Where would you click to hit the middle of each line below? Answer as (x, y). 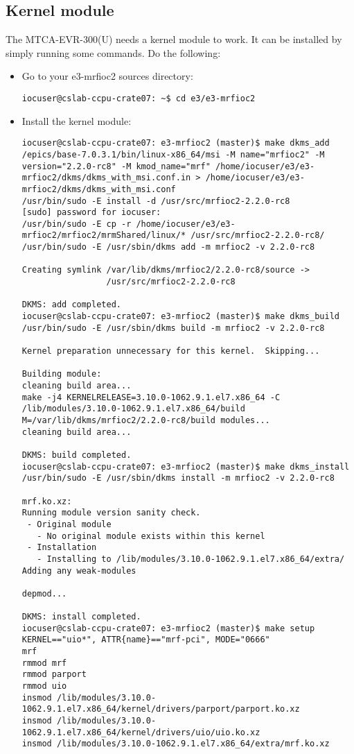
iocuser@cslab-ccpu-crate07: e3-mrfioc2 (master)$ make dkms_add (176, 143)
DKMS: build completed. (77, 455)
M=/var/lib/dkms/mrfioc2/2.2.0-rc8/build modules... (146, 420)
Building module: (62, 374)
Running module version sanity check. (111, 513)
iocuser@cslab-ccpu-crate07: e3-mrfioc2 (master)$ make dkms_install (186, 466)
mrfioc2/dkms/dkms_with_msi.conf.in (106, 178)
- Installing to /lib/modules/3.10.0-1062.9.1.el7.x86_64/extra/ (191, 559)
